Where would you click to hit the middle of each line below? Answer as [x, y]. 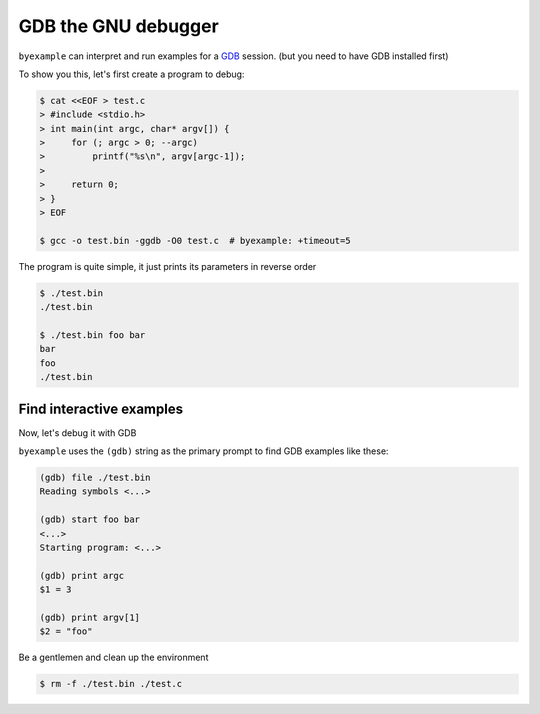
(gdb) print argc [82, 575]
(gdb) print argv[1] [89, 617]
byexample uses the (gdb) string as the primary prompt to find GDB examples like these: [203, 451]
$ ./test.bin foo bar [92, 334]
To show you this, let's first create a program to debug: [131, 74]
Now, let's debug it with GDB [77, 432]
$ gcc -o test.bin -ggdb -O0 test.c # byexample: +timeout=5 [195, 240]
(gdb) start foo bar [89, 519]
